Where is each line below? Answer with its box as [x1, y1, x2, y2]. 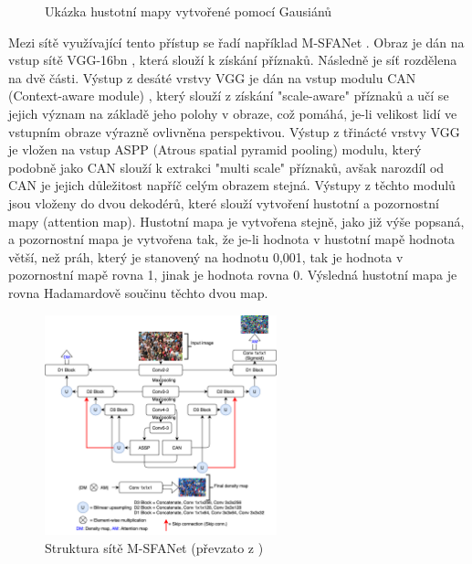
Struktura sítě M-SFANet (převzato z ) [45, 537, 264, 557]
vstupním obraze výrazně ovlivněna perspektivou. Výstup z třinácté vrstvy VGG [8, 122, 460, 141]
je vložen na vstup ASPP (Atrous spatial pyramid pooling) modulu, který [8, 140, 422, 159]
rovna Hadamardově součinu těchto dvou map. [8, 282, 268, 302]
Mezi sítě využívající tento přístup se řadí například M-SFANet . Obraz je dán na [8, 32, 465, 51]
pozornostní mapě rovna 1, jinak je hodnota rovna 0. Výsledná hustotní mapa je [8, 265, 457, 284]
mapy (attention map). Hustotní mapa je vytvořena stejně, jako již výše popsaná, [8, 211, 465, 230]
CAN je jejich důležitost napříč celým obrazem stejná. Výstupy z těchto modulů [8, 176, 456, 195]
